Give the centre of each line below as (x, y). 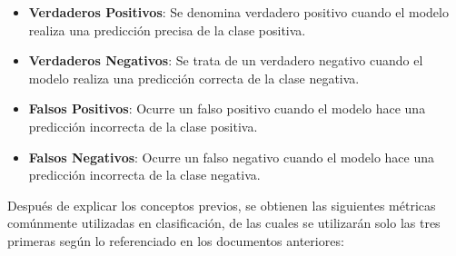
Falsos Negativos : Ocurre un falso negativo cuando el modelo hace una (231, 157)
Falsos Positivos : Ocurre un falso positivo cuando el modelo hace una (227, 108)
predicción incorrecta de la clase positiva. (143, 126)
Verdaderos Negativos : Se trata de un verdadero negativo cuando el (226, 60)
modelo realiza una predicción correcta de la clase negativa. (194, 78)
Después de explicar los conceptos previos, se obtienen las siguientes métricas (222, 205)
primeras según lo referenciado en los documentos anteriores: (176, 240)
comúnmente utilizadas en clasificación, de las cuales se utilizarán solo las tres (224, 223)
